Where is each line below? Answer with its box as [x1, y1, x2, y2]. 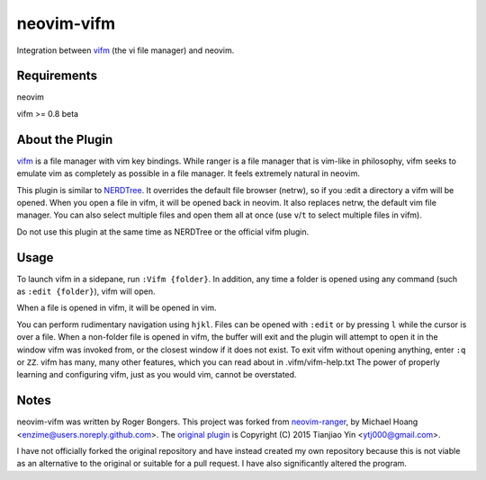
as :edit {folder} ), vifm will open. [16, 286, 156, 297]
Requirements [16, 68, 98, 84]
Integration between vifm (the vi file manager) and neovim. [16, 45, 235, 56]
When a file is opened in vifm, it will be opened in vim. [16, 302, 217, 314]
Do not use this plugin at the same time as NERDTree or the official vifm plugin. [16, 226, 310, 237]
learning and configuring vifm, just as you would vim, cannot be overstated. [16, 369, 297, 380]
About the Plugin [16, 131, 113, 147]
